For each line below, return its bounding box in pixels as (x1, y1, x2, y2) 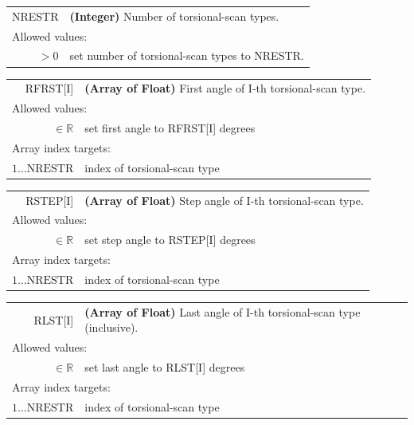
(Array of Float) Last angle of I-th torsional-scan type (84, 303, 361, 320)
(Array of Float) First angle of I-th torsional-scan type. (84, 80, 366, 96)
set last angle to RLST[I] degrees (84, 359, 245, 375)
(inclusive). (84, 319, 139, 336)
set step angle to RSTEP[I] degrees (84, 231, 256, 248)
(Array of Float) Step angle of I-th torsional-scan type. (84, 191, 364, 208)
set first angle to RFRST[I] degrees (84, 119, 256, 136)
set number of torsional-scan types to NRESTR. (69, 47, 304, 64)
